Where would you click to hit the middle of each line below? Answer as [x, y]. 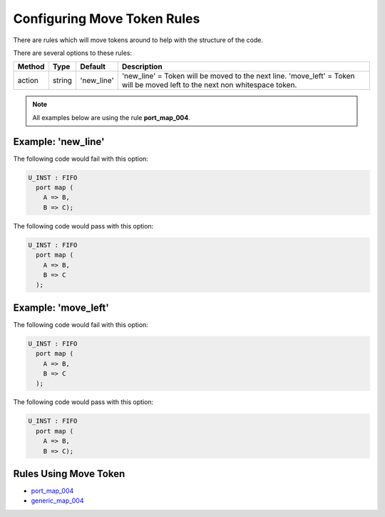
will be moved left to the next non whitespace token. [209, 85]
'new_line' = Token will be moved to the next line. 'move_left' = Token [238, 76]
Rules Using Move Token [69, 474]
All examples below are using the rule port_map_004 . [111, 117]
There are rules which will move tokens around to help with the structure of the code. [138, 40]
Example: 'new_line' [59, 142]
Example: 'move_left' [61, 307]
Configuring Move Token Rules [107, 19]
